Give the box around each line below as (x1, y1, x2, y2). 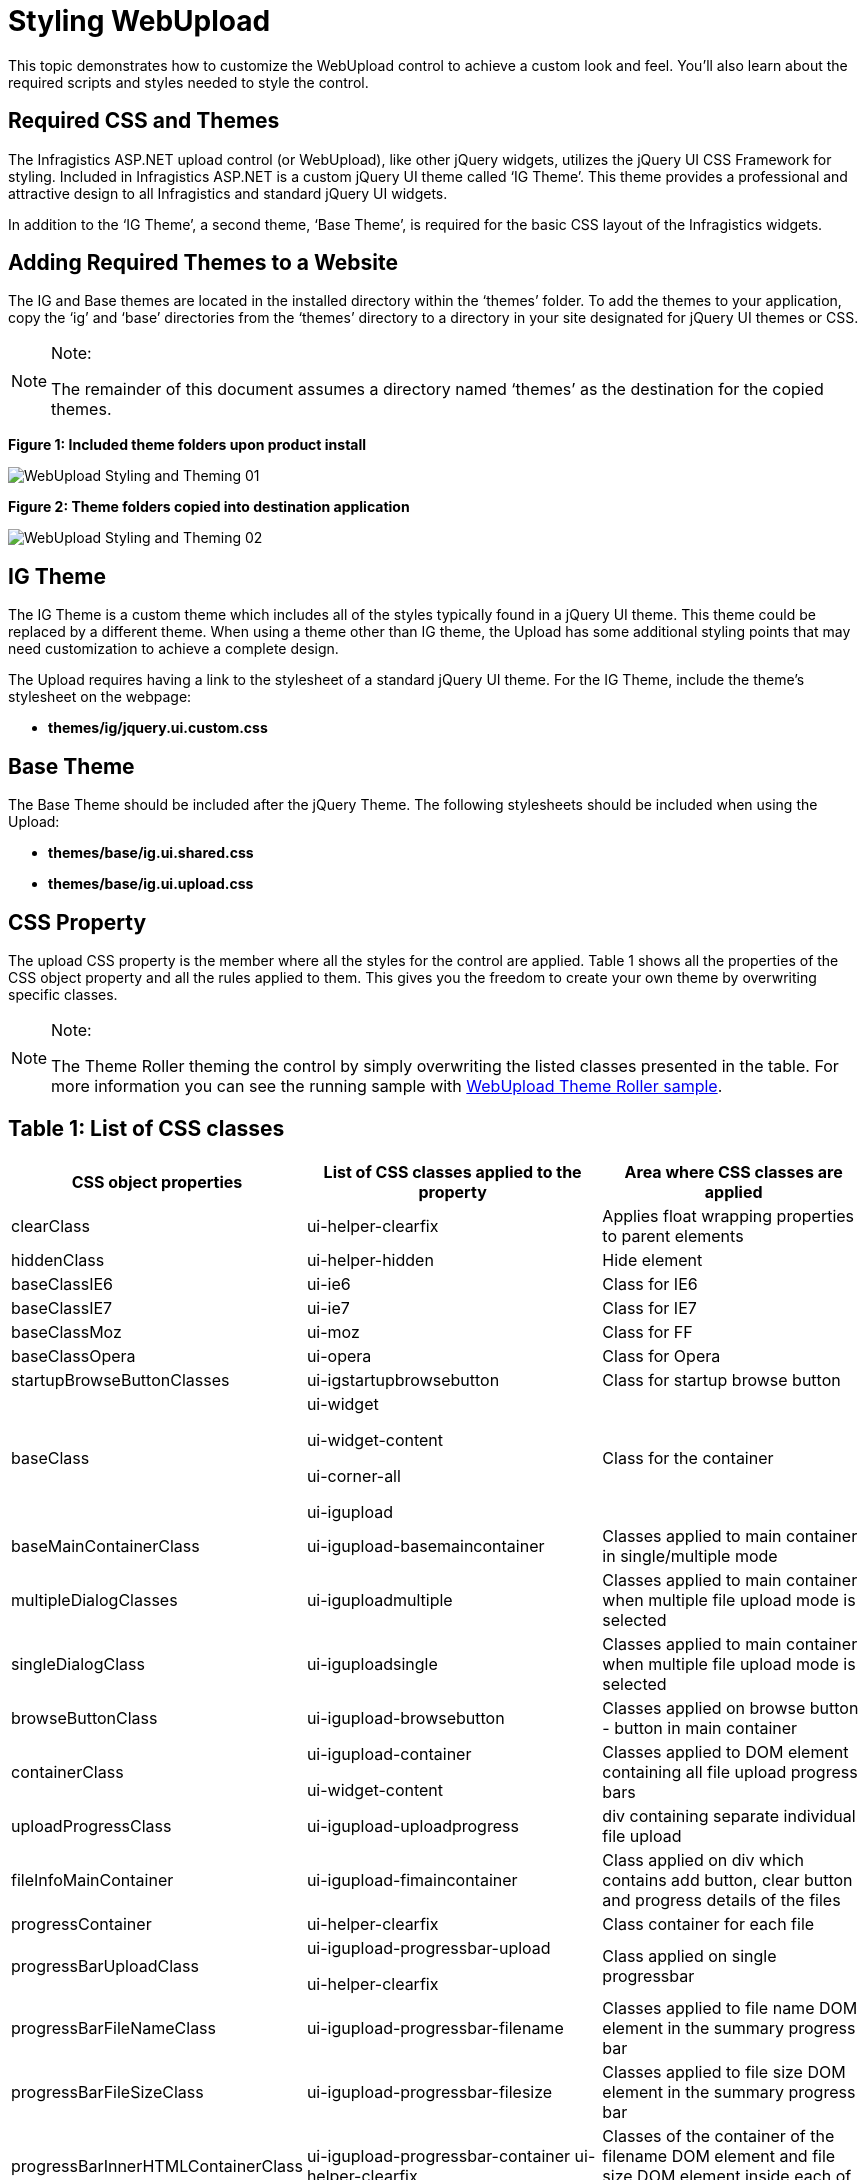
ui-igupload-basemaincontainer (306, 1535, 545, 1556)
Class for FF (602, 1321, 693, 1342)
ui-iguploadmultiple (306, 1589, 453, 1610)
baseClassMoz (11, 1321, 122, 1342)
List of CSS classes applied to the (323, 1161, 582, 1182)
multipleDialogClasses (11, 1589, 178, 1610)
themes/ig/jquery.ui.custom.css (48, 719, 268, 737)
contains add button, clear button (602, 1869, 853, 1890)
